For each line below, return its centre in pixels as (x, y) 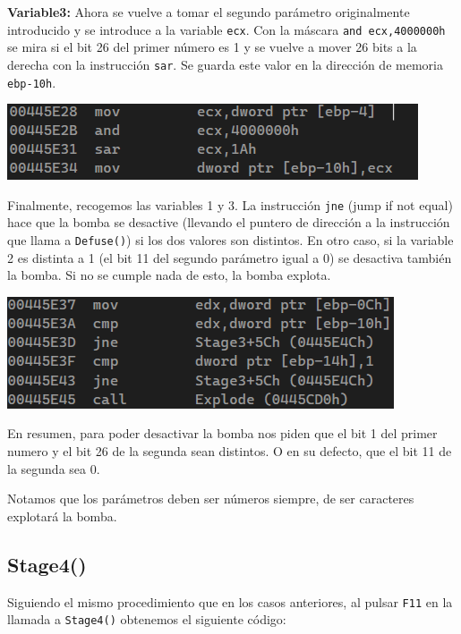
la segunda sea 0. (54, 468)
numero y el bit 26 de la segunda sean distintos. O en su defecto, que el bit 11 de (230, 451)
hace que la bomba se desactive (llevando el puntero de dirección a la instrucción (229, 222)
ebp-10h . (32, 82)
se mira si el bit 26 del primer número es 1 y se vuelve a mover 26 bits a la (212, 47)
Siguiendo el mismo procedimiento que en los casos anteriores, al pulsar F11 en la (230, 601)
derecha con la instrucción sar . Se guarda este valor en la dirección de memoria (225, 64)
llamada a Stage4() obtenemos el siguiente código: (147, 619)
